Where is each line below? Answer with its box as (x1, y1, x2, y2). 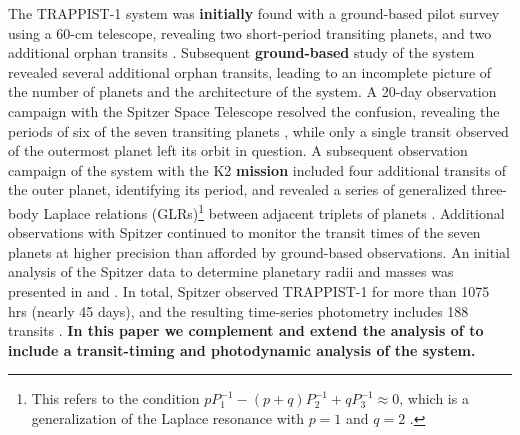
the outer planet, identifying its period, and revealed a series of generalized (8, 179, 467, 200)
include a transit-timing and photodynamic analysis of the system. (8, 339, 476, 360)
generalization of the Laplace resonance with (31, 407, 304, 428)
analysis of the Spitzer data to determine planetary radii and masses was (8, 261, 454, 282)
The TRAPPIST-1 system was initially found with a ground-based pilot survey (8, 3, 500, 23)
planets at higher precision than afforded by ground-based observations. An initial (8, 241, 510, 262)
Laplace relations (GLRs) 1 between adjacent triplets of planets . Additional (43, 199, 505, 223)
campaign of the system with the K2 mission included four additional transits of (8, 159, 507, 180)
